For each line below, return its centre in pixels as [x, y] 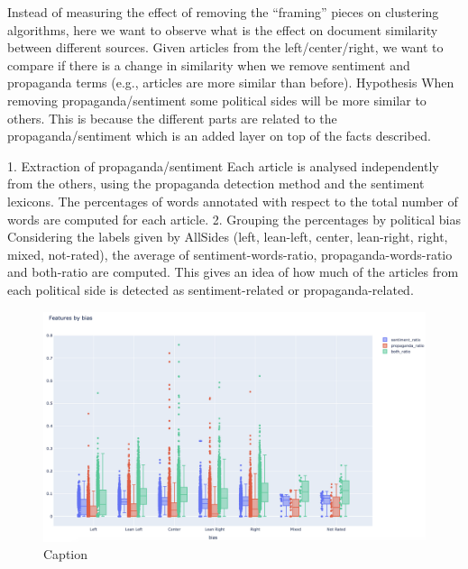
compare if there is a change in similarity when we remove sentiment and [209, 64]
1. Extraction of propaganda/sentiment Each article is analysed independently [223, 165]
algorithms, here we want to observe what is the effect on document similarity [223, 29]
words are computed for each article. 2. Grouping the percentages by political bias [234, 219]
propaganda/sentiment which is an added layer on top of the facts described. [219, 136]
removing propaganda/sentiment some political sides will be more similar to [217, 100]
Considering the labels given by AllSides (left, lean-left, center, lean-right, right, [228, 237]
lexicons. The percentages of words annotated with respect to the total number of [233, 201]
